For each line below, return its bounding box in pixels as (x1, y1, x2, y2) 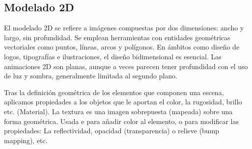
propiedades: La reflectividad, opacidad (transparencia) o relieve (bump (4, 125, 220, 136)
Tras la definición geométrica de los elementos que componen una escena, (4, 87, 224, 97)
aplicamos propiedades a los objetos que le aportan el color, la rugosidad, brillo (4, 97, 242, 107)
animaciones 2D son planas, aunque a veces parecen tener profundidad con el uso (4, 61, 248, 71)
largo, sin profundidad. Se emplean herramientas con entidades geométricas (4, 32, 230, 42)
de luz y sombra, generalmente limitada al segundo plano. (4, 71, 177, 81)
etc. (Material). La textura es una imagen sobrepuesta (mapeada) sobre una (4, 106, 233, 116)
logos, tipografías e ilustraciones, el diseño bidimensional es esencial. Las (4, 51, 222, 61)
